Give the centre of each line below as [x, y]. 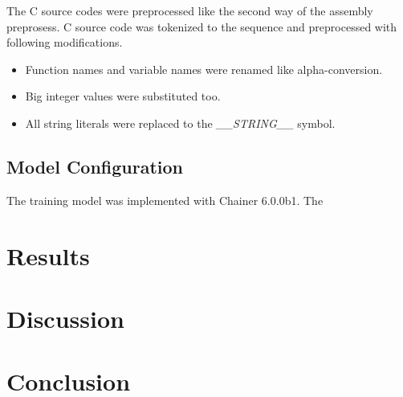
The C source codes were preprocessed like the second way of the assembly [190, 10]
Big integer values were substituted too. [123, 96]
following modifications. [65, 42]
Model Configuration [95, 166]
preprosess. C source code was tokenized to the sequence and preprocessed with [202, 26]
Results [48, 255]
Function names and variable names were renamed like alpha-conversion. [204, 69]
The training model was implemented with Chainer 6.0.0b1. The [165, 200]
